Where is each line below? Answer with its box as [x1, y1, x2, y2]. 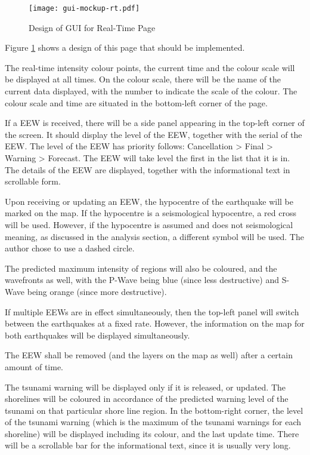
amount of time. [5, 360, 63, 373]
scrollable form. [5, 175, 61, 187]
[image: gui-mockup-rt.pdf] [29, 4, 140, 13]
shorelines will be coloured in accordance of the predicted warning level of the [5, 392, 289, 405]
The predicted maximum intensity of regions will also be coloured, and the [5, 262, 277, 274]
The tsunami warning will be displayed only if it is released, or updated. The [5, 380, 286, 393]
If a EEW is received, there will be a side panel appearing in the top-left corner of [5, 116, 305, 129]
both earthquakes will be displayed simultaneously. [5, 328, 190, 341]
